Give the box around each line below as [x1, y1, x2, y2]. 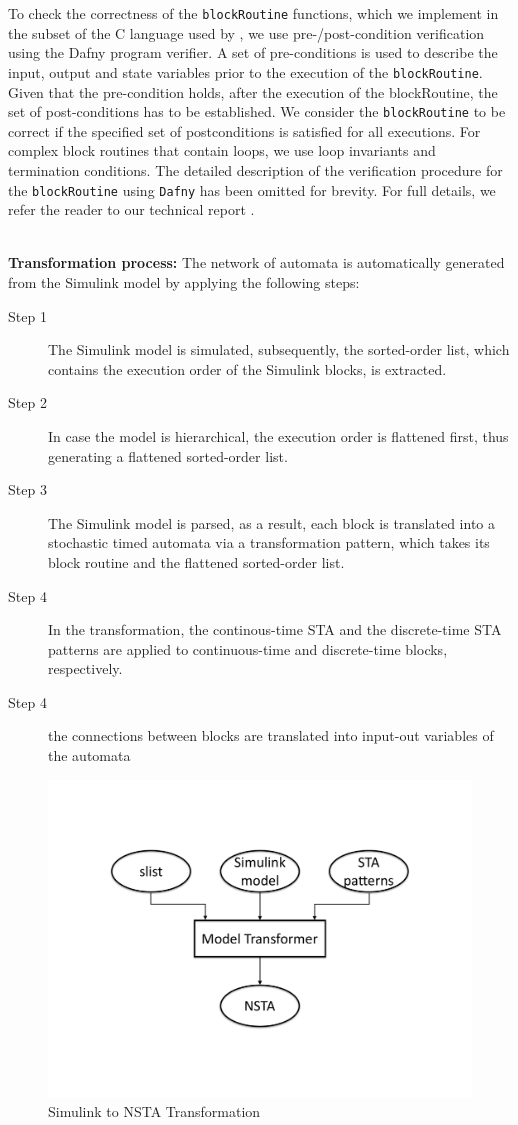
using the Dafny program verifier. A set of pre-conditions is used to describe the [8, 42, 498, 63]
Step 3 [8, 479, 47, 500]
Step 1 [8, 305, 47, 326]
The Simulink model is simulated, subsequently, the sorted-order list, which [48, 339, 510, 360]
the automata [48, 745, 131, 766]
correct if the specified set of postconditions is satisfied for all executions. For [8, 120, 481, 141]
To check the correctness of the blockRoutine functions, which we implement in [8, 3, 499, 23]
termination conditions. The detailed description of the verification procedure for [8, 159, 503, 180]
